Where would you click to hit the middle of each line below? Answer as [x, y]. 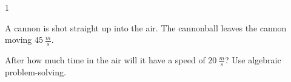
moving [18, 39]
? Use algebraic [253, 60]
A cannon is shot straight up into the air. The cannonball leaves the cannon [146, 27]
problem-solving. [35, 71]
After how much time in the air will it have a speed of [105, 60]
